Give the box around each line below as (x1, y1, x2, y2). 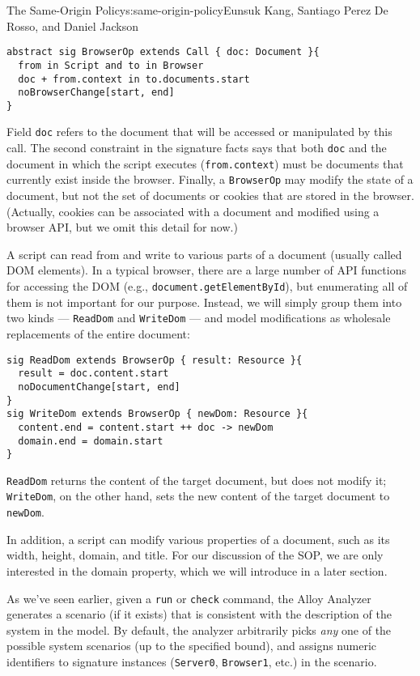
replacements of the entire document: (6, 325, 190, 342)
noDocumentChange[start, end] (18, 381, 180, 393)
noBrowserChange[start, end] (18, 87, 175, 99)
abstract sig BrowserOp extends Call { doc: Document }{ (6, 46, 320, 58)
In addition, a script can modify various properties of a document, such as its (6, 530, 390, 547)
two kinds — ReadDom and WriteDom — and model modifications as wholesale (6, 309, 391, 326)
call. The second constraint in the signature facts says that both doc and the (6, 139, 387, 156)
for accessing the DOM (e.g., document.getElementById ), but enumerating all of (6, 278, 408, 295)
